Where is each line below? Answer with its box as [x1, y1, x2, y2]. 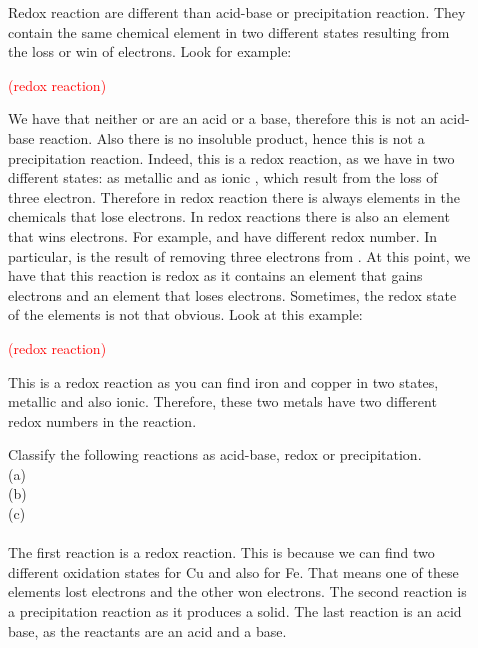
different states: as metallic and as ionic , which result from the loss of [8, 167, 438, 188]
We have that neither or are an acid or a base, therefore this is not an [8, 108, 436, 129]
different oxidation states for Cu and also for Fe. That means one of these [8, 561, 459, 582]
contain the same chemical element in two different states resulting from [8, 21, 450, 42]
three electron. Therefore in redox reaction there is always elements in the [8, 186, 460, 207]
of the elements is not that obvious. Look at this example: [8, 304, 363, 325]
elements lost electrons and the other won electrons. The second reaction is [8, 581, 467, 602]
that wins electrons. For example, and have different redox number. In [8, 225, 438, 246]
